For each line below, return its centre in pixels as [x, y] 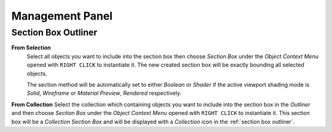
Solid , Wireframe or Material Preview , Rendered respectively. [104, 93]
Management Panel [62, 16]
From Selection [31, 48]
